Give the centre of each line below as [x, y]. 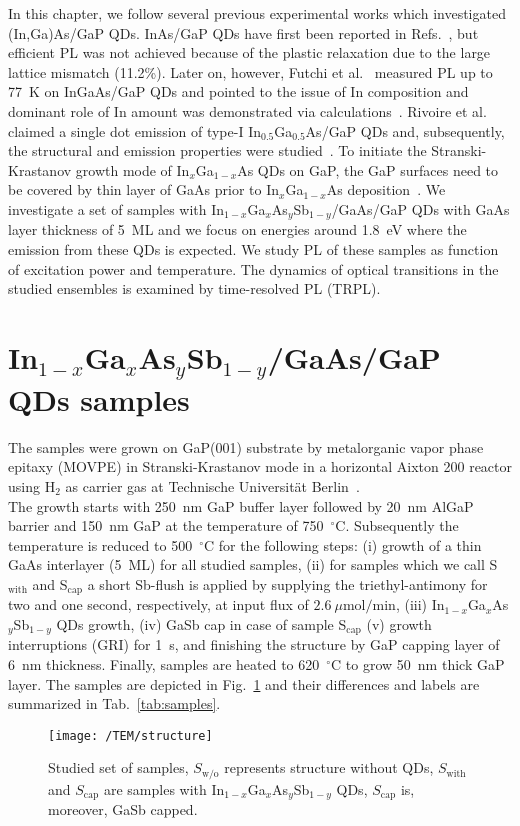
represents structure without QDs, [329, 767]
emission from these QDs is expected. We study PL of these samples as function [253, 248]
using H [32, 485]
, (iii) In [420, 604]
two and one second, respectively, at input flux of [158, 604]
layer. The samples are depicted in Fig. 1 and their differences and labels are [244, 683]
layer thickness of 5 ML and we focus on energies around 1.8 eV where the [237, 229]
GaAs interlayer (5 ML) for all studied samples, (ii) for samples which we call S [253, 564]
